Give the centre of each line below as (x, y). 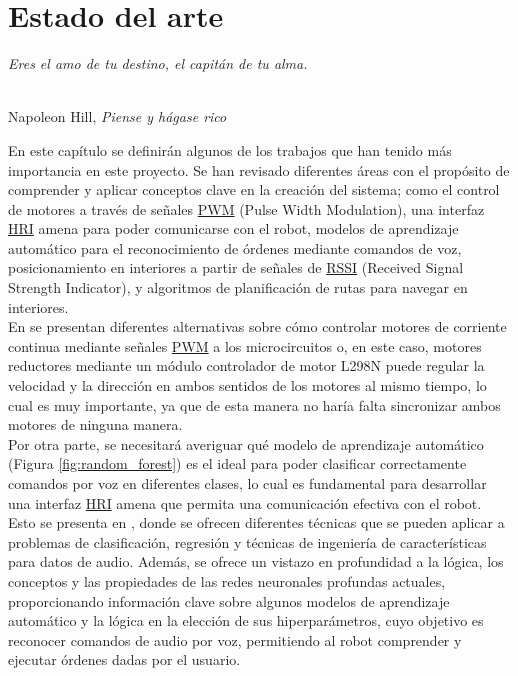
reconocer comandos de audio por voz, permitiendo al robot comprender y (235, 639)
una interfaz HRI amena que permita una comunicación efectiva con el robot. (245, 502)
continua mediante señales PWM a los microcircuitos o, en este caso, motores (245, 345)
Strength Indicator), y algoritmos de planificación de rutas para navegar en (238, 287)
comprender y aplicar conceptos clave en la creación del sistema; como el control (254, 189)
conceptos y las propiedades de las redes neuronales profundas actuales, (227, 580)
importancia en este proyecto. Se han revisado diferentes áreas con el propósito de (259, 169)
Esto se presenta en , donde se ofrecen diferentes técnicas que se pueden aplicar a (256, 522)
